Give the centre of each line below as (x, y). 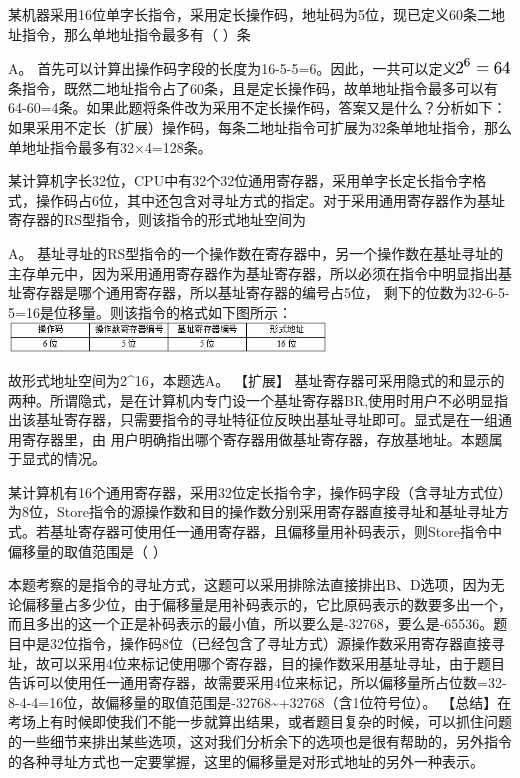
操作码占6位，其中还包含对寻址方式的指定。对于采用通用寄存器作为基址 (270, 199)
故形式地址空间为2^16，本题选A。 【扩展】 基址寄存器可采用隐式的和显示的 (256, 379)
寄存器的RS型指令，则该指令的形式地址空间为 (157, 219)
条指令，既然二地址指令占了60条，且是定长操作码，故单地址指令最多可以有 (253, 87)
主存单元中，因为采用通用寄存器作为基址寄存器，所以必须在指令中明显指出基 (260, 272)
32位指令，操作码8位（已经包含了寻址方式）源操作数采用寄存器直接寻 (277, 643)
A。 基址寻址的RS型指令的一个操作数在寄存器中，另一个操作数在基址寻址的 (256, 252)
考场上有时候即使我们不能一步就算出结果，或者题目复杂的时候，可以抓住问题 (260, 721)
